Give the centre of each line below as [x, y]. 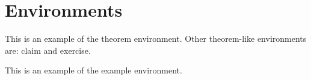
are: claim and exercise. [48, 50]
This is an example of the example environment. [94, 70]
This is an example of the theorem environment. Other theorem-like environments [156, 39]
